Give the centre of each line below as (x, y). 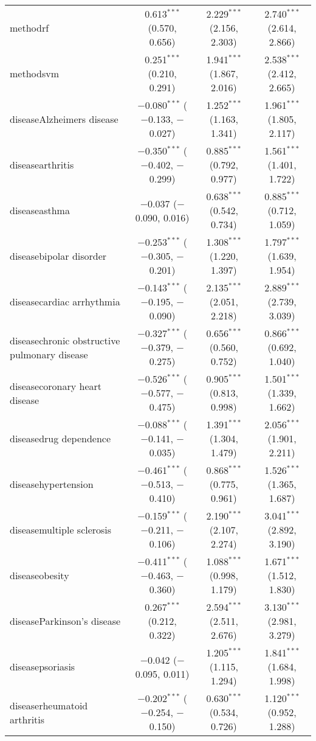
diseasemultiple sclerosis (61, 530)
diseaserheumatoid (49, 705)
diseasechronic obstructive (65, 340)
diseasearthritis (42, 165)
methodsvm (34, 73)
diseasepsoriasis (43, 666)
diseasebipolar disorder (58, 256)
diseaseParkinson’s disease (65, 621)
